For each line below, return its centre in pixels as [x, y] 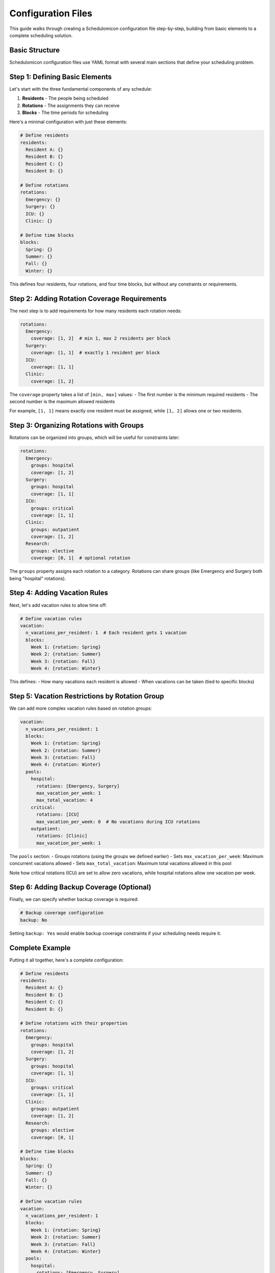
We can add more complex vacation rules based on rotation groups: [81, 708]
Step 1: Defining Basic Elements [61, 77]
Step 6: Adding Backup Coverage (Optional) [80, 887]
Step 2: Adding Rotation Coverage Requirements [88, 299]
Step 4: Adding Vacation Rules [59, 593]
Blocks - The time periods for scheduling [65, 113]
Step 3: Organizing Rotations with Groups [77, 425]
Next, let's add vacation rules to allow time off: [58, 605]
